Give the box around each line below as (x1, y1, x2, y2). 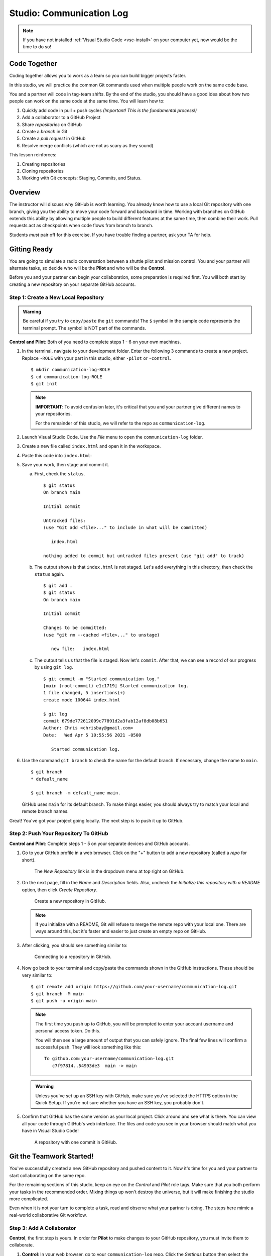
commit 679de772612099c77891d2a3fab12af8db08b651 (43, 718, 168, 723)
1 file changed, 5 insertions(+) (43, 690, 125, 696)
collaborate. (9, 1242, 34, 1248)
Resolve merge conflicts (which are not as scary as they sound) (22, 142, 154, 148)
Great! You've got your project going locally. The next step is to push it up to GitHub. (9, 817, 184, 823)
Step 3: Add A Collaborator (9, 1224, 76, 1231)
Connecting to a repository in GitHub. (34, 954, 112, 960)
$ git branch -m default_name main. (31, 790, 121, 796)
